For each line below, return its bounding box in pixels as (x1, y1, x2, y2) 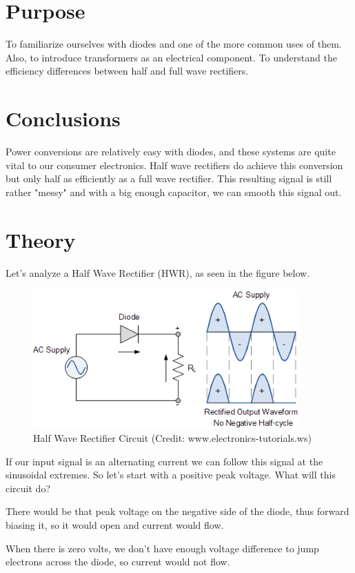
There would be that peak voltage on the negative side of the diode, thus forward (6, 504, 349, 518)
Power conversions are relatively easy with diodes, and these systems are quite (6, 144, 336, 159)
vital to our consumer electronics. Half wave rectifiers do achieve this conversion (6, 157, 343, 172)
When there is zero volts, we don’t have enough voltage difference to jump (6, 541, 319, 555)
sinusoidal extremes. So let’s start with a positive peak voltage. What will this (6, 467, 336, 482)
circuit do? (6, 480, 50, 495)
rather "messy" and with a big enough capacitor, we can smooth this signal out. (6, 184, 342, 199)
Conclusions (6, 104, 121, 133)
